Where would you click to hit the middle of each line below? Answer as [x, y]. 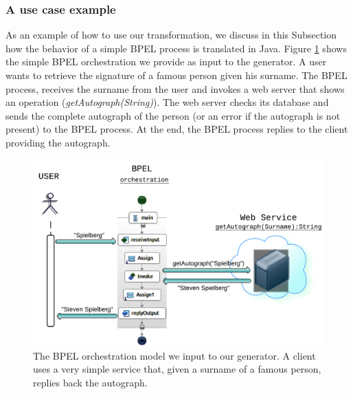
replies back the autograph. [90, 382]
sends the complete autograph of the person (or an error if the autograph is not [173, 115]
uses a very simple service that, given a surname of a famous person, [177, 369]
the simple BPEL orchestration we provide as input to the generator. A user [166, 62]
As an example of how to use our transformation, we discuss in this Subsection [171, 35]
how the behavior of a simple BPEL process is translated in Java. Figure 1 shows [176, 48]
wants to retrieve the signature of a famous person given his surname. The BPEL [176, 75]
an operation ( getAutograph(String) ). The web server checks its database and [167, 102]
